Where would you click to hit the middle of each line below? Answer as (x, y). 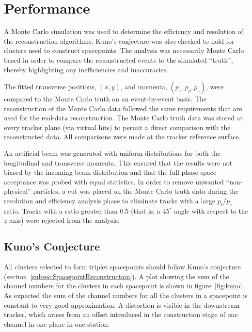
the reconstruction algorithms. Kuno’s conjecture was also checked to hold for (119, 41)
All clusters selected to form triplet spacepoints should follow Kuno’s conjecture (122, 267)
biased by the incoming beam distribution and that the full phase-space (110, 172)
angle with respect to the (211, 210)
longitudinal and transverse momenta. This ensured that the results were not (118, 162)
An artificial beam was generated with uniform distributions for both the (112, 153)
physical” (17, 191)
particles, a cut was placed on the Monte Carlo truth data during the (136, 191)
